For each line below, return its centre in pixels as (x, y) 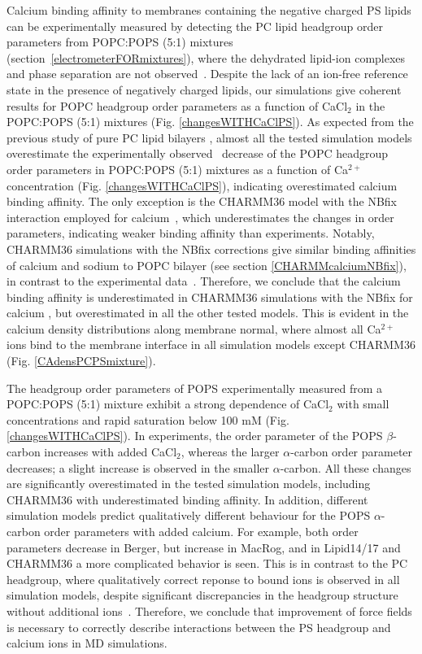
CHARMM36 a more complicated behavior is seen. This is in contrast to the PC (207, 563)
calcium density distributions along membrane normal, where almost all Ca (194, 328)
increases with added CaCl (111, 452)
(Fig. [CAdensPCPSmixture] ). (81, 361)
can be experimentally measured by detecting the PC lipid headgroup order (195, 26)
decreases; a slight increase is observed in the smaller (138, 467)
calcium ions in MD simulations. (87, 643)
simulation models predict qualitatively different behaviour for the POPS (189, 515)
